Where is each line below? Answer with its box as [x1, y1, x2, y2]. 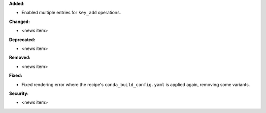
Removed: [9, 54, 31, 61]
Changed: [9, 19, 30, 24]
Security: [9, 90, 29, 96]
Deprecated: [9, 37, 35, 43]
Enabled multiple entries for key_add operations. [21, 10, 121, 16]
